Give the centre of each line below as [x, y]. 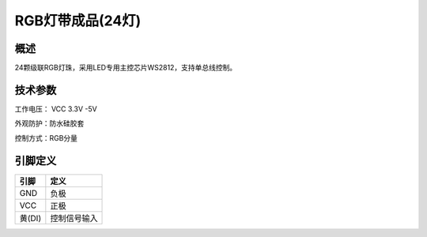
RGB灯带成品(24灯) [78, 21]
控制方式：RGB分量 [46, 137]
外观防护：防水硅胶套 [49, 123]
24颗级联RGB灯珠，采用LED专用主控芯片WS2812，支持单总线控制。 [126, 68]
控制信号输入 [74, 218]
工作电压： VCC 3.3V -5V [56, 109]
